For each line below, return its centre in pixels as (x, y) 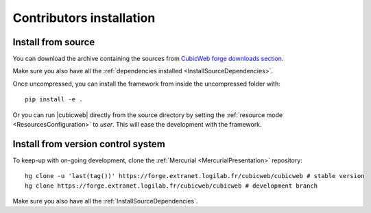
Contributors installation (84, 18)
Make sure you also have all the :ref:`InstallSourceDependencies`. (105, 201)
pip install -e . (54, 100)
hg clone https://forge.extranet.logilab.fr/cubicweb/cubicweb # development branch (171, 186)
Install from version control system (89, 144)
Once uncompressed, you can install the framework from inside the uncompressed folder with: (146, 84)
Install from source (54, 42)
